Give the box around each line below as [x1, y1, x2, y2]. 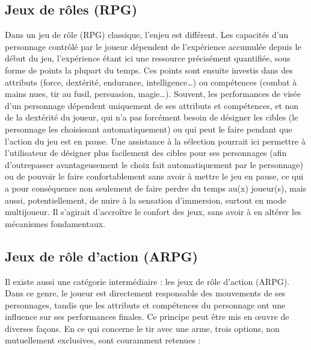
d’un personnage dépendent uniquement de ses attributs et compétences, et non [5, 99, 299, 111]
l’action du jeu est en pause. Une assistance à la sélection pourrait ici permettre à [5, 134, 306, 147]
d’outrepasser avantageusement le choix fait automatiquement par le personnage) [5, 158, 303, 170]
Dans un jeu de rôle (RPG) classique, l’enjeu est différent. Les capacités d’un [5, 28, 289, 41]
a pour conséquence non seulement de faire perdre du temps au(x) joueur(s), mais [5, 181, 307, 194]
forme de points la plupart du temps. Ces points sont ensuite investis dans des [5, 63, 293, 76]
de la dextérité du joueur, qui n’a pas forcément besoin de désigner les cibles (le [5, 111, 298, 123]
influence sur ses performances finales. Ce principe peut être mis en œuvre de [5, 310, 289, 323]
